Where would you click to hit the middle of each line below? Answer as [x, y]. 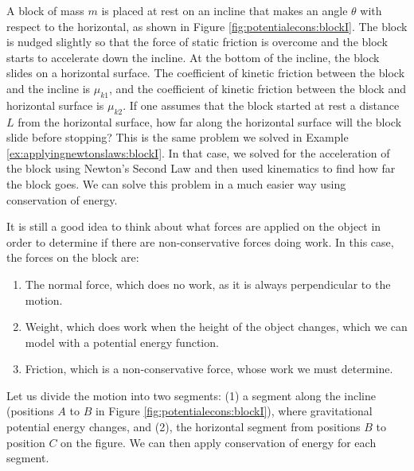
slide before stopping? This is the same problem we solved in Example [178, 137]
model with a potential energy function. [122, 342]
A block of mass [45, 10]
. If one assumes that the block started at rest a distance [261, 105]
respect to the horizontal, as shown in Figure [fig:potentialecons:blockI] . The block [207, 26]
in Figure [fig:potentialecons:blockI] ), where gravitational [234, 411]
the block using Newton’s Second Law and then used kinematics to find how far [201, 168]
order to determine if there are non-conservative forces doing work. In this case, [200, 241]
